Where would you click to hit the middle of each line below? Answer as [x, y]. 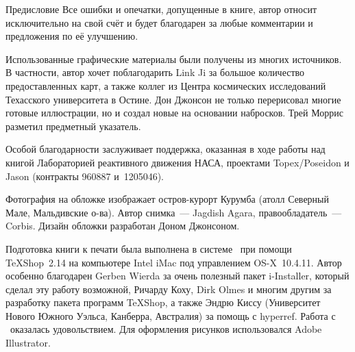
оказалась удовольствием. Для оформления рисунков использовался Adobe [166, 329]
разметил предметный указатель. [73, 126]
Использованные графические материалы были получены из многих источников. [174, 59]
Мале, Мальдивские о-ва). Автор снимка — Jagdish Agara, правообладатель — [174, 212]
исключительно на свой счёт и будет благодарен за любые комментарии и [159, 22]
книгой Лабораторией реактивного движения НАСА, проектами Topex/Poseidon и [177, 162]
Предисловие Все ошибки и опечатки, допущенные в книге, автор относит [161, 9]
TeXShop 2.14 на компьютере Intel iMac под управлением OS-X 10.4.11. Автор [174, 262]
